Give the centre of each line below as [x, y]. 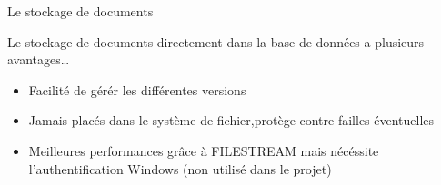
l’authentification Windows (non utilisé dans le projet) [180, 168]
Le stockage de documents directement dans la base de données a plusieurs [216, 41]
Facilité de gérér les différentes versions [137, 89]
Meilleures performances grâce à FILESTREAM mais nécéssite [204, 150]
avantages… [39, 59]
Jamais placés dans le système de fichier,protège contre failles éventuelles [231, 120]
